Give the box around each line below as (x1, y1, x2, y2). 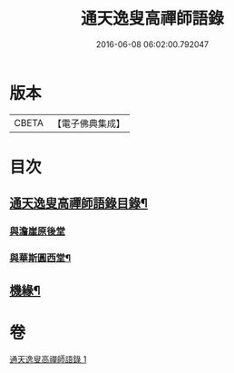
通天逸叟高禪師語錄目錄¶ (9, 196, 148, 211)
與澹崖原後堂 (9, 225, 66, 238)
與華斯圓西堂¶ (9, 251, 71, 264)
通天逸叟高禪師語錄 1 (9, 354, 87, 365)
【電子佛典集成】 (52, 117, 125, 130)
